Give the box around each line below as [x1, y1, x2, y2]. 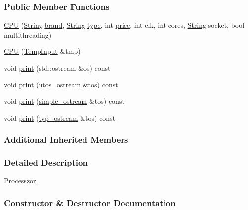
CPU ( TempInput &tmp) [4, 46, 81, 56]
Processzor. [4, 175, 38, 186]
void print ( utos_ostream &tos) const [4, 79, 118, 89]
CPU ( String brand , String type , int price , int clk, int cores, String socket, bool [4, 20, 245, 30]
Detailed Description [4, 156, 88, 168]
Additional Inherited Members [4, 133, 128, 146]
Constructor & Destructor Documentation [4, 196, 176, 209]
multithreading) [4, 29, 52, 40]
